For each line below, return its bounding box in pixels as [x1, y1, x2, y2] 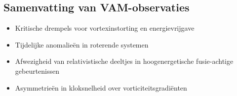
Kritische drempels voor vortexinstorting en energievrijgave [15, 23, 195, 33]
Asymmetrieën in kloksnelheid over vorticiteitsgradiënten [15, 82, 187, 93]
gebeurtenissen [15, 65, 60, 76]
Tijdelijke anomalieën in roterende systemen [15, 39, 149, 49]
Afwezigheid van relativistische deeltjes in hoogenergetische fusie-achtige [15, 56, 234, 66]
